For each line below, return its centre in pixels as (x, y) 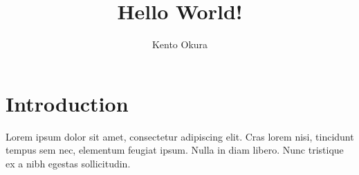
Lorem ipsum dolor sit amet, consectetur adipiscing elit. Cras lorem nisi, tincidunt (180, 136)
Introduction (67, 103)
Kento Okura (180, 44)
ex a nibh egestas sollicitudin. (68, 163)
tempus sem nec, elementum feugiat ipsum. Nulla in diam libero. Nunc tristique (175, 150)
